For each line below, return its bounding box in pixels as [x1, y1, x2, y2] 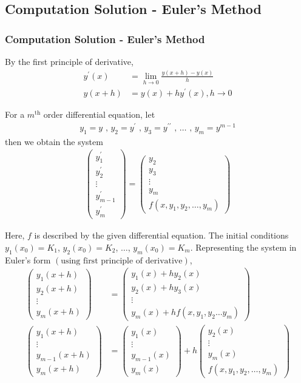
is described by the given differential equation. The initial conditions [34, 229, 289, 242]
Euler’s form [5, 253, 51, 266]
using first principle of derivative [61, 256, 183, 265]
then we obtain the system [5, 135, 103, 147]
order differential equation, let [43, 108, 155, 121]
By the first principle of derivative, [5, 55, 134, 67]
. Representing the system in [190, 240, 297, 253]
